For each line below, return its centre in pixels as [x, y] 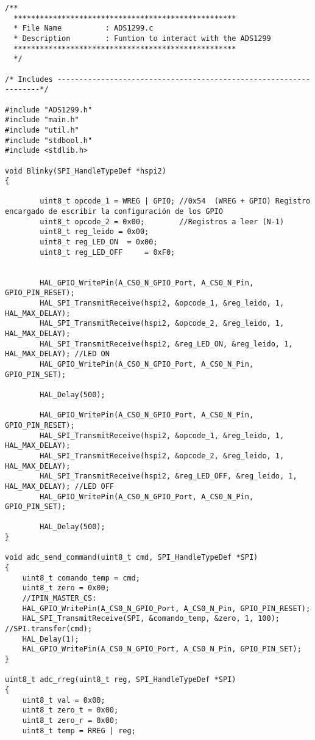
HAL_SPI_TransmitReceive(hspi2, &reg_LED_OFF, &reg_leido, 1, [168, 476]
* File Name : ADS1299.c [83, 28]
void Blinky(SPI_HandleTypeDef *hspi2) [86, 171]
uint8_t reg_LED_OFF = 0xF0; [108, 252]
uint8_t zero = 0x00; [66, 588]
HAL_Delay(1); [51, 639]
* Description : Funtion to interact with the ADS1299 [142, 38]
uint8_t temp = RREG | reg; [79, 731]
